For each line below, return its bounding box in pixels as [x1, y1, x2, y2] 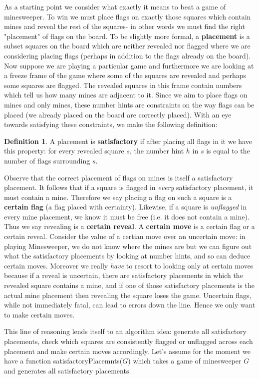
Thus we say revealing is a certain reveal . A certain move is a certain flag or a [4, 221, 255, 231]
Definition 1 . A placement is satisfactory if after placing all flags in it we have [4, 135, 252, 146]
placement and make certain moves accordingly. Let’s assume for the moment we [4, 345, 251, 356]
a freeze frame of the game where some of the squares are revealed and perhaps [4, 70, 247, 80]
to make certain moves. [4, 309, 75, 319]
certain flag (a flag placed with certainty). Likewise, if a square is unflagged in [4, 201, 247, 212]
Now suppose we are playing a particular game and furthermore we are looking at [4, 60, 254, 70]
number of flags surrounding [4, 155, 90, 165]
